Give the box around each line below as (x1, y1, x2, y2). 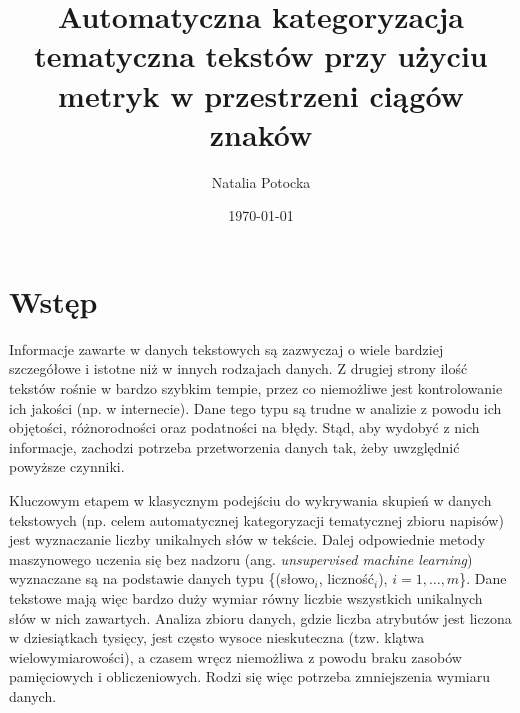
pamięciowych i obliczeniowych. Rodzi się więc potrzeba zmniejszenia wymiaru (9, 666, 491, 687)
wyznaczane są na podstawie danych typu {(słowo (9, 568, 315, 589)
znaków (209, 113, 313, 154)
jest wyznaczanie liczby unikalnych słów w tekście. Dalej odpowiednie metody (9, 529, 486, 550)
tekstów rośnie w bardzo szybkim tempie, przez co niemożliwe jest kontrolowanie (9, 378, 503, 398)
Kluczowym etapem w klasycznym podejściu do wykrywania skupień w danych (9, 489, 492, 510)
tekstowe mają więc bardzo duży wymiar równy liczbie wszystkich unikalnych (9, 587, 483, 608)
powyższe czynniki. (9, 456, 125, 477)
